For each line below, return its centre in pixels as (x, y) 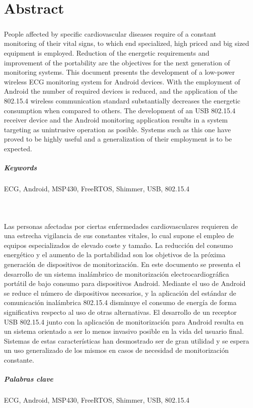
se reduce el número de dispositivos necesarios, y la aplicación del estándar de (120, 293)
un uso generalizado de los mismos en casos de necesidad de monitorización (116, 350)
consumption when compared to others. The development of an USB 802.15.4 (120, 110)
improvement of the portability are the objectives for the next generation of (117, 62)
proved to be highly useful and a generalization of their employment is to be (118, 139)
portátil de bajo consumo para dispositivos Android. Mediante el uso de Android (125, 283)
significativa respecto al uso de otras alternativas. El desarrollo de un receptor (120, 312)
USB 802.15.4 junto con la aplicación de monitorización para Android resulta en (124, 321)
